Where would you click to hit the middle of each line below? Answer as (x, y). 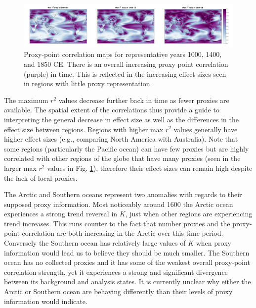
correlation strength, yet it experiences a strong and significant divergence (116, 272)
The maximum (26, 100)
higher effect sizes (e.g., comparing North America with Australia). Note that (121, 139)
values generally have (206, 129)
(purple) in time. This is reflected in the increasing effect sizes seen (125, 74)
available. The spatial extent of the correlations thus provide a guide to (112, 110)
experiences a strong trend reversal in (61, 214)
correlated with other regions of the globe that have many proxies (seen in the (122, 158)
